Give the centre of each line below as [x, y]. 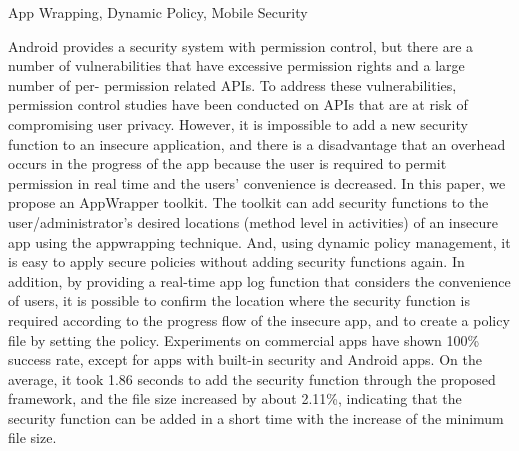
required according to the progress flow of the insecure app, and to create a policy [259, 319]
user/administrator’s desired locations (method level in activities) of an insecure [253, 221]
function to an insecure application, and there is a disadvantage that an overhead [257, 143]
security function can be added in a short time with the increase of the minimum [256, 417]
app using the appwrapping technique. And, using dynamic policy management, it [259, 241]
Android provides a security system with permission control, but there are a [241, 45]
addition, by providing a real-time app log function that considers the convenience [259, 280]
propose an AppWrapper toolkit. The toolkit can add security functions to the [248, 202]
